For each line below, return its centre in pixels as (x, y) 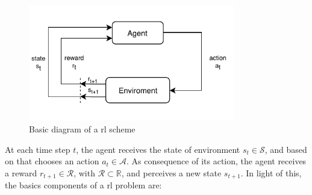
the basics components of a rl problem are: (83, 185)
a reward (21, 172)
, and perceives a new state (171, 172)
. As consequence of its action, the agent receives (216, 161)
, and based (286, 149)
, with (84, 172)
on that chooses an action (52, 161)
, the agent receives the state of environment (158, 149)
